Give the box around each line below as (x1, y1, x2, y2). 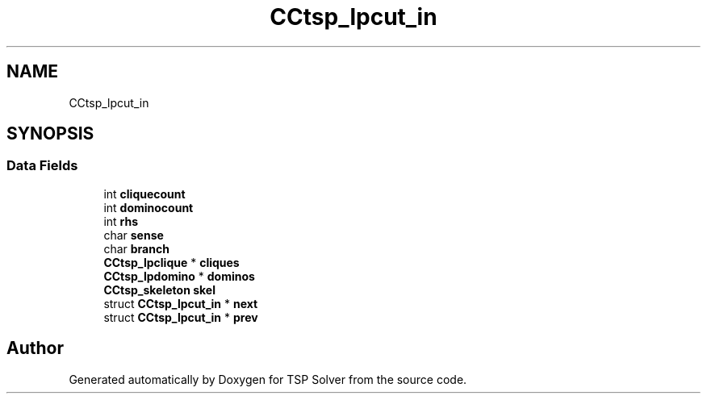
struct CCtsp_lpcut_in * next (103, 296, 258, 310)
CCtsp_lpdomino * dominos (103, 269, 255, 283)
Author (6, 338, 64, 359)
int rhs (103, 214, 139, 228)
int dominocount (103, 200, 194, 215)
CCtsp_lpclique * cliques (103, 255, 240, 269)
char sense (103, 227, 164, 242)
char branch (103, 241, 169, 256)
